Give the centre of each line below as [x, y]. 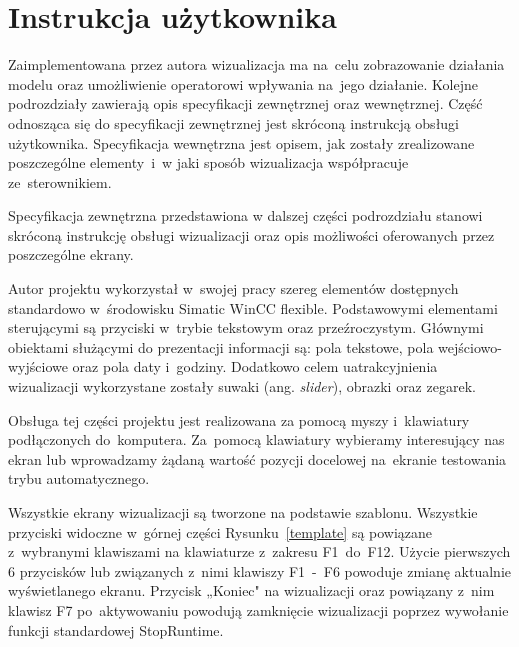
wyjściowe [38, 366]
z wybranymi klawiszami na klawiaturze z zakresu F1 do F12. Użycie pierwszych [259, 551]
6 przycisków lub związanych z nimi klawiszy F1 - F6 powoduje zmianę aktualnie [260, 570]
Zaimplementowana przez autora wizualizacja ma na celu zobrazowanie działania [256, 64]
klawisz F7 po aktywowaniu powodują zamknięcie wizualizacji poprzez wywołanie [258, 609]
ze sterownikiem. [60, 181]
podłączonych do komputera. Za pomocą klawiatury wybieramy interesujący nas [256, 439]
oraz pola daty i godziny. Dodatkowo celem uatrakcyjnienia [255, 366]
